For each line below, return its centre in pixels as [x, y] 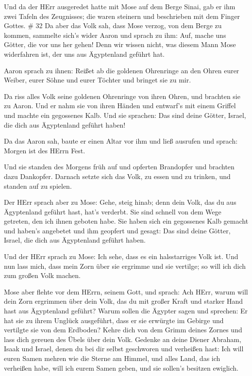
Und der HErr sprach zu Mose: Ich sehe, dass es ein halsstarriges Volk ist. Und [121, 256]
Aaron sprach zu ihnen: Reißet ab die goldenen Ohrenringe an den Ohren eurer [122, 70]
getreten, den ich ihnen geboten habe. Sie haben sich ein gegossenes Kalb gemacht [126, 221]
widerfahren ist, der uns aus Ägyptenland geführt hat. [84, 54]
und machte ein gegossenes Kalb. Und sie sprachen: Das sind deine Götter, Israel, [125, 115]
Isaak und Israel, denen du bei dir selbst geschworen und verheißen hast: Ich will [124, 349]
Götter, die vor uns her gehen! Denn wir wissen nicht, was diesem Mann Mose [120, 44]
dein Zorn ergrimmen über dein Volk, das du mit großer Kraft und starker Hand [124, 301]
